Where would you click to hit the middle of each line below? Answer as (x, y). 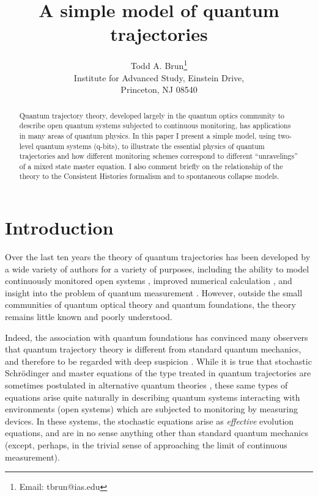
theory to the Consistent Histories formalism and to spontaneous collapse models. (149, 176)
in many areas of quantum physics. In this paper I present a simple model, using (147, 135)
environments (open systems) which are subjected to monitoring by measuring (151, 409)
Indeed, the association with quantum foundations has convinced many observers (157, 337)
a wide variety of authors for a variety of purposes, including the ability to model (157, 268)
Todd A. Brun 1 (159, 64)
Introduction (59, 228)
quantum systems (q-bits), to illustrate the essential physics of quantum (150, 146)
